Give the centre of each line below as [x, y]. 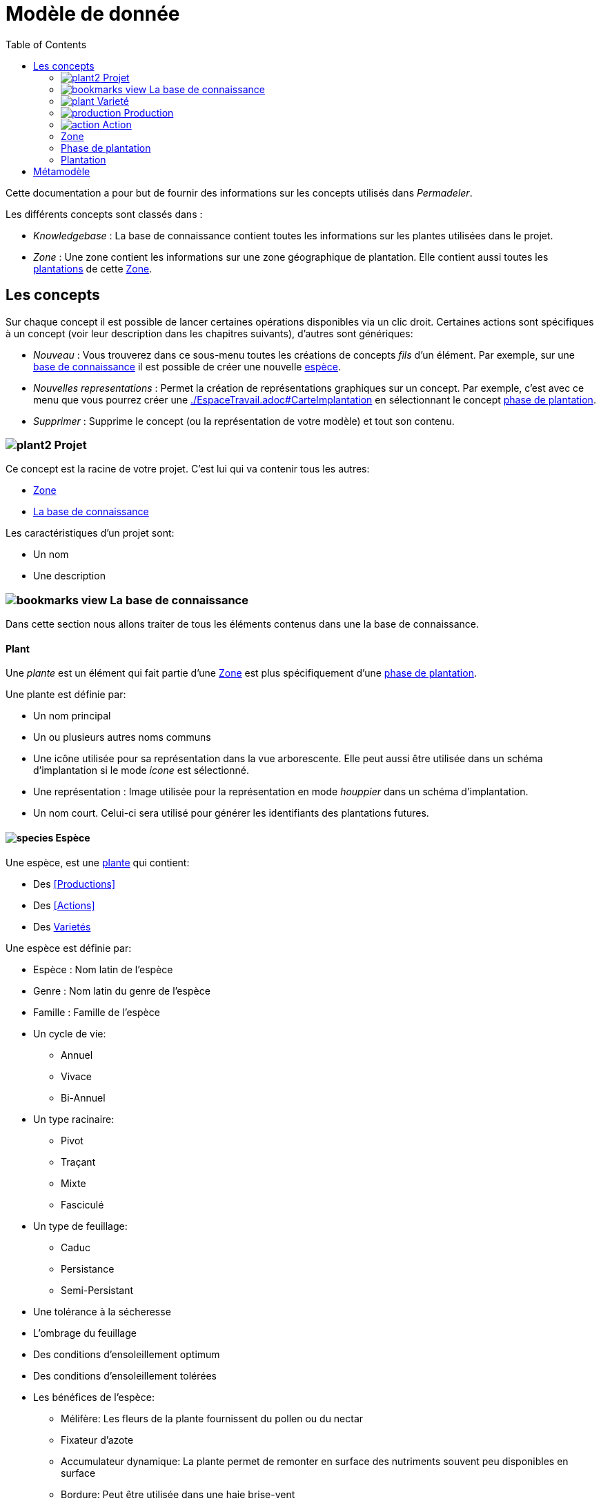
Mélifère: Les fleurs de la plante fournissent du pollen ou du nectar [212, 1418]
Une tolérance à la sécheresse [102, 1311]
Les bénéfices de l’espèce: [94, 1397]
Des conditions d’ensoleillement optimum [127, 1354]
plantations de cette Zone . [93, 268]
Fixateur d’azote [97, 1440]
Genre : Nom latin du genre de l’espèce [122, 991]
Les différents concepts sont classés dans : [104, 214]
